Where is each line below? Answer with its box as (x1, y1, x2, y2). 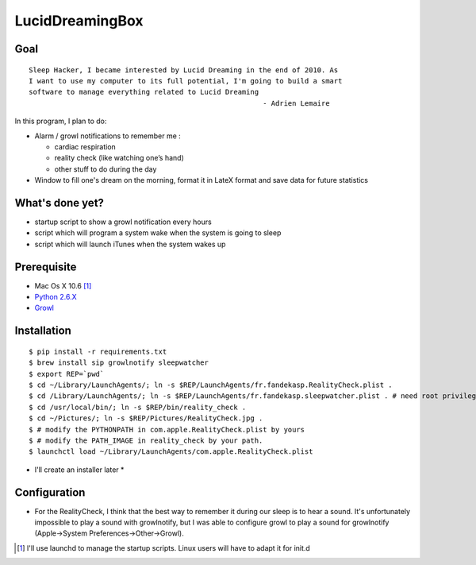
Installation (14, 324, 71, 338)
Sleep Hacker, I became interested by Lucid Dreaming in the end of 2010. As (29, 65, 339, 75)
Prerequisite (14, 260, 77, 273)
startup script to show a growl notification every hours (34, 217, 212, 226)
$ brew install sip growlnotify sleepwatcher (29, 358, 209, 367)
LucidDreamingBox (14, 12, 144, 29)
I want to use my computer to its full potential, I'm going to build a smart (29, 76, 343, 85)
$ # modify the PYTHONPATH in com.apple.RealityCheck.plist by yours (29, 425, 305, 434)
